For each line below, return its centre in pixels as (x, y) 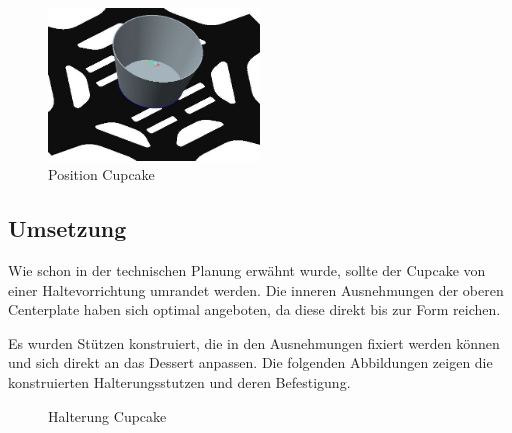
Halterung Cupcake (107, 415)
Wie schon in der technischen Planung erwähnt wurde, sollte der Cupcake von (247, 269)
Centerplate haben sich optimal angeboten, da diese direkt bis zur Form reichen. (254, 309)
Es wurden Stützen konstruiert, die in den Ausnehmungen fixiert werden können (254, 342)
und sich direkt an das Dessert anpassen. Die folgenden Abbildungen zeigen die (250, 362)
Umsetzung (67, 228)
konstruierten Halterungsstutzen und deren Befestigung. (179, 381)
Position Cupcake (101, 174)
